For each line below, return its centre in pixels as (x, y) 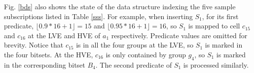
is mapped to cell (214, 26)
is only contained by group (146, 54)
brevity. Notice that (34, 45)
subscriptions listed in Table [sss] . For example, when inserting (98, 16)
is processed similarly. (216, 64)
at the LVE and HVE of (64, 35)
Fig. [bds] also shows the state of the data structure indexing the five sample (120, 6)
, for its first (220, 16)
